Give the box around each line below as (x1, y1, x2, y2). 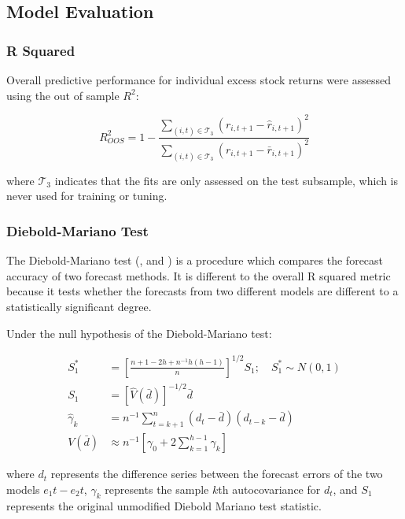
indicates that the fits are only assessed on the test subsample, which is (54, 172, 399, 188)
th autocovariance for (218, 480, 321, 497)
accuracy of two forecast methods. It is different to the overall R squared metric (6, 267, 391, 284)
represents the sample (105, 480, 209, 497)
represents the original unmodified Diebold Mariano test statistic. (6, 498, 322, 514)
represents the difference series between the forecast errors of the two (50, 465, 383, 482)
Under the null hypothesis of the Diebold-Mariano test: (6, 324, 272, 341)
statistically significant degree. (6, 298, 152, 314)
